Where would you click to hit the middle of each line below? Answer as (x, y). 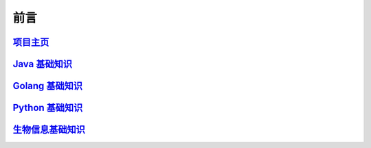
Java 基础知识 (42, 64)
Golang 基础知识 (47, 86)
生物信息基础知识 (49, 130)
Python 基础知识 (48, 108)
